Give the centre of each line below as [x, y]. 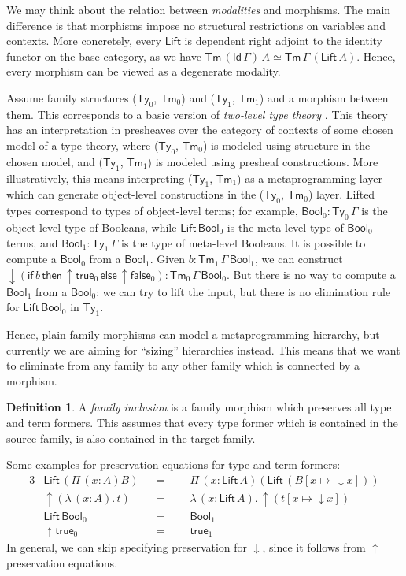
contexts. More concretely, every [84, 41]
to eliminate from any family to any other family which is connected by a [183, 365]
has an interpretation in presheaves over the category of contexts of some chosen [200, 130]
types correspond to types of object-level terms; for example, [152, 211]
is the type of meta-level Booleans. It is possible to [244, 242]
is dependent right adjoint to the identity [283, 41]
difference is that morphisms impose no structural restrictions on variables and [196, 25]
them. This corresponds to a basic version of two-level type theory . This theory [197, 114]
